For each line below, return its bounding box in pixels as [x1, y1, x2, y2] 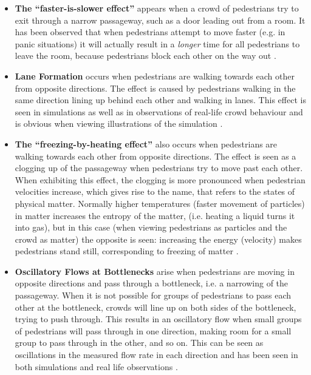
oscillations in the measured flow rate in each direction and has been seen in [15, 348, 298, 361]
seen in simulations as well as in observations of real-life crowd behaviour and [15, 105, 303, 118]
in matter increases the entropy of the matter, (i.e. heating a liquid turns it [15, 209, 295, 221]
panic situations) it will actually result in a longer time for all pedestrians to [15, 37, 300, 50]
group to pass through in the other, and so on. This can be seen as [15, 336, 264, 349]
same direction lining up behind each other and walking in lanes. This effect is [15, 93, 306, 106]
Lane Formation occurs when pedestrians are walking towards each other [15, 69, 295, 82]
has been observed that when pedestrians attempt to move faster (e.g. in [15, 25, 285, 38]
